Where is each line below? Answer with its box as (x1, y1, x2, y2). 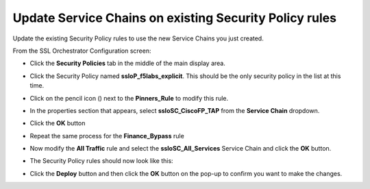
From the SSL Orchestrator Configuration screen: (12, 47, 151, 55)
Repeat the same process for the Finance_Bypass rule (29, 131, 184, 140)
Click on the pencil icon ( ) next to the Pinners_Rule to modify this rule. (29, 94, 229, 102)
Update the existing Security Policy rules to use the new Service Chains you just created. (12, 34, 264, 42)
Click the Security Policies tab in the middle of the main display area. (29, 59, 226, 68)
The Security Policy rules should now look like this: (29, 157, 174, 165)
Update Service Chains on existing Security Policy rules (12, 10, 337, 25)
